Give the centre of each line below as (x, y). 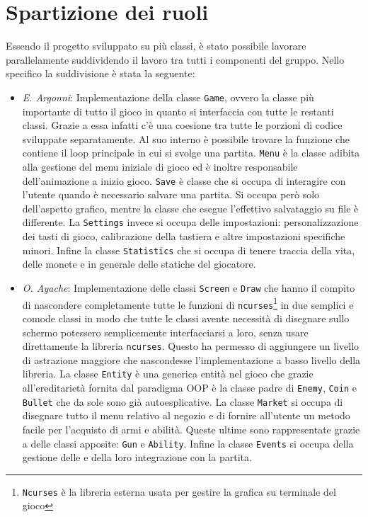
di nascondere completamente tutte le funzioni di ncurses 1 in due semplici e (188, 303)
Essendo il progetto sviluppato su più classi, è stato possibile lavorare (156, 46)
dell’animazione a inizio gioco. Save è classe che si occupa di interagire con (184, 180)
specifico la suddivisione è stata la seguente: (100, 73)
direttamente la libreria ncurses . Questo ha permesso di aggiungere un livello (191, 346)
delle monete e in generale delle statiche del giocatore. (139, 264)
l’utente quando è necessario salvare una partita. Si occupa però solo (171, 194)
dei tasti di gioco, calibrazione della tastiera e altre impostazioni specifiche (184, 236)
